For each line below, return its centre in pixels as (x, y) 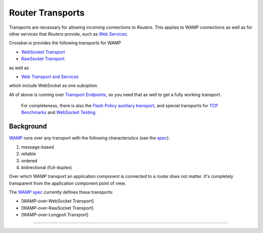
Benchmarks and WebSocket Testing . (59, 113)
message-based (38, 147)
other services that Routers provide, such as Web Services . (69, 34)
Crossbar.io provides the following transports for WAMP (65, 43)
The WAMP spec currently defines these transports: (61, 192)
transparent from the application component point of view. (67, 183)
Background (28, 126)
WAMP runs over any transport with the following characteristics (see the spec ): (89, 138)
